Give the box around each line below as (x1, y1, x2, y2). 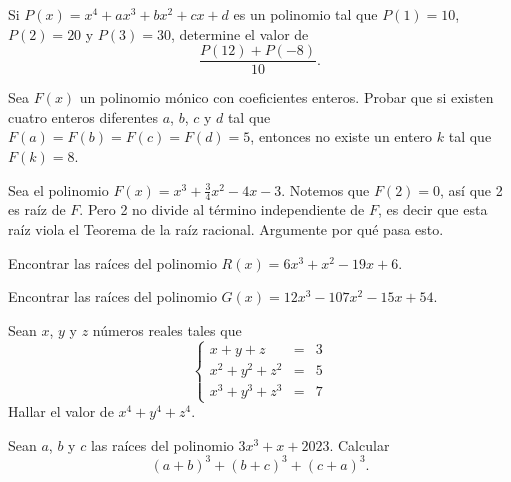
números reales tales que (92, 319, 242, 340)
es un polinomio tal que (233, 4, 378, 24)
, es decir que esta (377, 199, 488, 220)
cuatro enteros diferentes (8, 106, 158, 127)
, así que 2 (440, 179, 503, 200)
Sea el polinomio (8, 179, 109, 200)
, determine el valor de (170, 23, 309, 44)
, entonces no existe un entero (250, 126, 433, 147)
